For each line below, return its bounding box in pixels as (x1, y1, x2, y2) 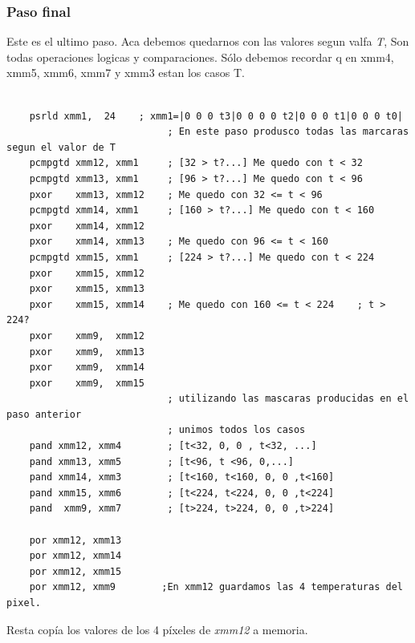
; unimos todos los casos (167, 424, 306, 436)
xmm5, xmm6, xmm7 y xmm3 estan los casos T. (6, 64, 245, 81)
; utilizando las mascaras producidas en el (167, 393, 409, 405)
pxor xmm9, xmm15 (29, 377, 144, 389)
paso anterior (6, 408, 82, 420)
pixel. (6, 597, 41, 609)
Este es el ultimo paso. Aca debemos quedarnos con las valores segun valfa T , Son (6, 33, 409, 50)
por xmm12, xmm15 (29, 565, 122, 577)
